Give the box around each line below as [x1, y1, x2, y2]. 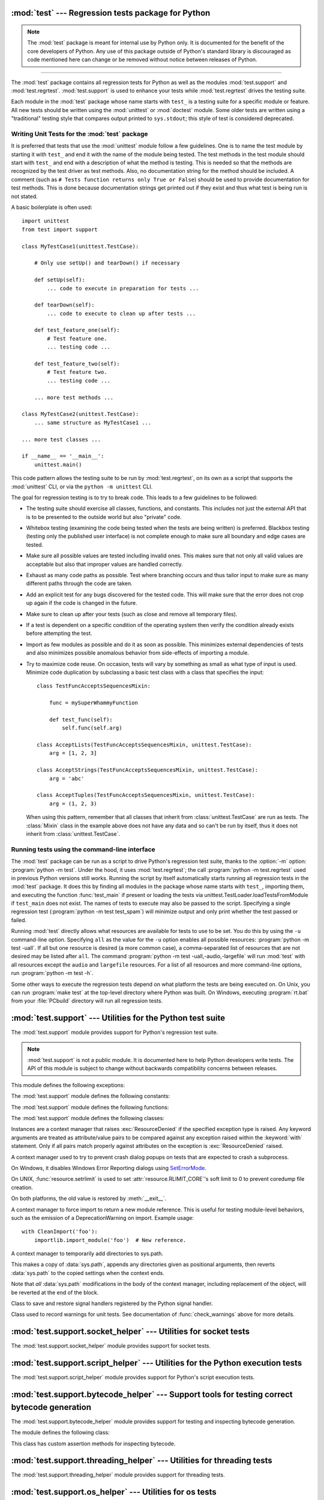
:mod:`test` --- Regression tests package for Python [11, 8, 211, 18]
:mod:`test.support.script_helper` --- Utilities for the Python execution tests [11, 1358, 302, 1368]
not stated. [11, 193, 38, 200]
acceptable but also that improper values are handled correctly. [26, 560, 183, 568]
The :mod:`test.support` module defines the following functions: [11, 1103, 169, 1111]
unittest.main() [34, 461, 82, 468]
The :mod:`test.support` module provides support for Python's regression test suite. [11, 1029, 218, 1036]
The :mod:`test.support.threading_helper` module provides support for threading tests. [11, 1471, 225, 1478]
